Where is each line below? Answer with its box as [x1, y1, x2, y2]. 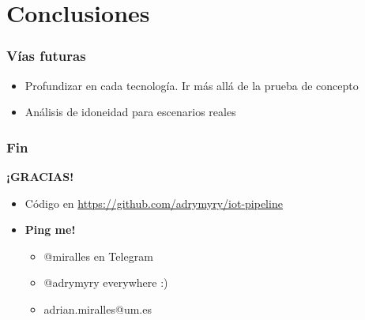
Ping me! [24, 221, 76, 238]
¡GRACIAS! [6, 168, 74, 184]
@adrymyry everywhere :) [43, 274, 168, 291]
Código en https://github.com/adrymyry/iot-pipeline [24, 194, 283, 211]
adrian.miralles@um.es [43, 300, 152, 317]
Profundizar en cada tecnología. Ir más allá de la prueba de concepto [24, 77, 359, 93]
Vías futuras [6, 46, 86, 66]
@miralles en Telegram [43, 247, 153, 264]
